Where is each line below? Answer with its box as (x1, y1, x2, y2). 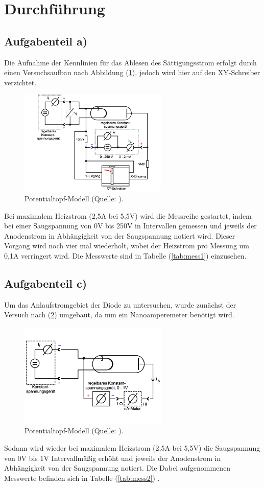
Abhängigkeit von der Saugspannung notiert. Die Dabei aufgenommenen (4, 462, 231, 473)
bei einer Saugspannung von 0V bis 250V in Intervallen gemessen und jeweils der (4, 220, 257, 231)
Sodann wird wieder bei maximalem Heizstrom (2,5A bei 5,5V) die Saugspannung (4, 443, 260, 453)
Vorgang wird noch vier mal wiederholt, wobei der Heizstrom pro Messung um (4, 240, 250, 251)
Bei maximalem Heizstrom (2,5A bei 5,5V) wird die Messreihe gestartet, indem (4, 210, 252, 221)
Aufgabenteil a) (4, 33, 88, 49)
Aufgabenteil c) (4, 275, 87, 291)
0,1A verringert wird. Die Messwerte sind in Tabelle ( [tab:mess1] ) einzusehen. (4, 250, 247, 261)
